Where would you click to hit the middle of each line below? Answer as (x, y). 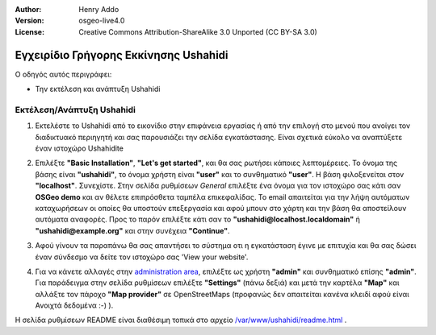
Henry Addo (99, 9)
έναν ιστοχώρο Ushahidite (80, 148)
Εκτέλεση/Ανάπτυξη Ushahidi (75, 110)
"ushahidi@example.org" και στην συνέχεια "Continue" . (132, 230)
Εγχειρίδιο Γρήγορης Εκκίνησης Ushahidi (122, 55)
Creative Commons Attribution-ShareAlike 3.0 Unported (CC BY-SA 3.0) (198, 31)
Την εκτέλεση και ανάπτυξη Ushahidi (98, 89)
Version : (29, 21)
